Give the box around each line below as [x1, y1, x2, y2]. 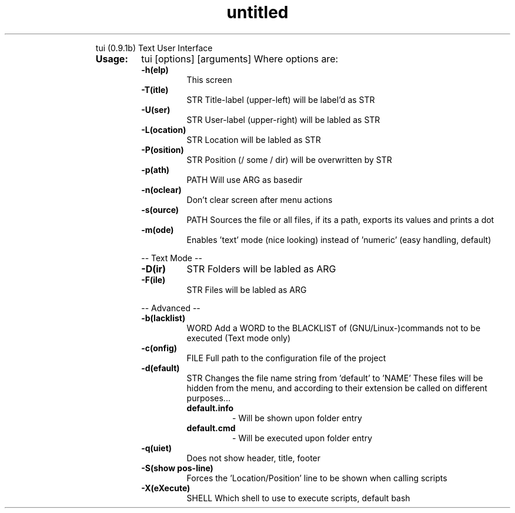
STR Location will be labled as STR [186, 134, 321, 145]
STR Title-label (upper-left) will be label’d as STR [186, 94, 375, 105]
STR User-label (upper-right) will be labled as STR [186, 114, 380, 125]
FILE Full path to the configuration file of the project [186, 352, 386, 363]
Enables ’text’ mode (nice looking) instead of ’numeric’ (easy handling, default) [186, 234, 491, 245]
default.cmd [186, 422, 236, 433]
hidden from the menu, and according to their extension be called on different [186, 382, 487, 393]
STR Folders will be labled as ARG [186, 262, 336, 275]
